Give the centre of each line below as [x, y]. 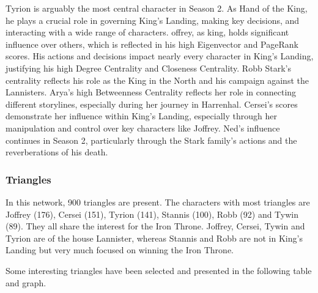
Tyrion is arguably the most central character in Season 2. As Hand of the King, [157, 8]
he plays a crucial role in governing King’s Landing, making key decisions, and [153, 20]
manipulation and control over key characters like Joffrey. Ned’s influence [143, 128]
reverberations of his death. [57, 152]
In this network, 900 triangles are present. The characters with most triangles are [158, 202]
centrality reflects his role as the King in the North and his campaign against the [157, 80]
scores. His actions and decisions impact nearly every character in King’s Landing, [160, 56]
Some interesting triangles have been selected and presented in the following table [159, 270]
